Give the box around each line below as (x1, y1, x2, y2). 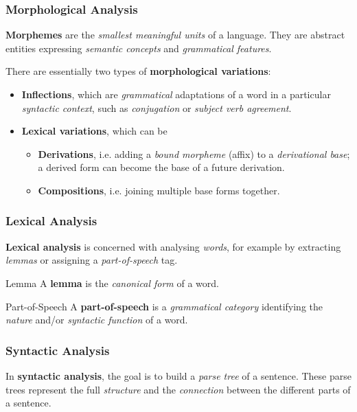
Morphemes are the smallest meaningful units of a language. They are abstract (5, 27, 345, 42)
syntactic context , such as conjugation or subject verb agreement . (21, 100, 292, 115)
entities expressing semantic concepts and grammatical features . (5, 41, 272, 55)
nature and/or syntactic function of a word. (5, 312, 188, 327)
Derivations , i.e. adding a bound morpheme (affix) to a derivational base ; (38, 146, 350, 161)
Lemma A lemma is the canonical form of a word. (5, 275, 219, 290)
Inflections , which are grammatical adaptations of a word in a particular (21, 87, 331, 101)
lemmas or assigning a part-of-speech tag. (5, 253, 178, 267)
